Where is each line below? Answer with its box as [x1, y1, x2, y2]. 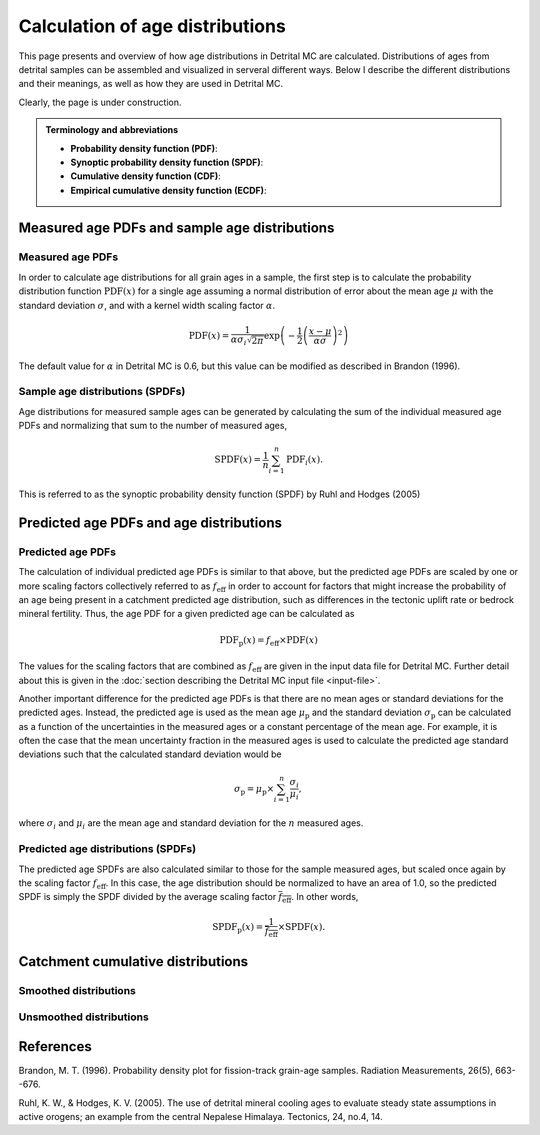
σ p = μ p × [233, 783, 275, 797]
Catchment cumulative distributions [18, 953, 249, 970]
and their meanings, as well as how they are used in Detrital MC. [18, 78, 284, 90]
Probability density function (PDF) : [70, 142, 218, 154]
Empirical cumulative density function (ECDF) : [70, 184, 267, 196]
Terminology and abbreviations [45, 124, 179, 136]
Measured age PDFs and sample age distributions [18, 220, 335, 237]
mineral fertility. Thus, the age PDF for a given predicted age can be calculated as [18, 608, 355, 620]
